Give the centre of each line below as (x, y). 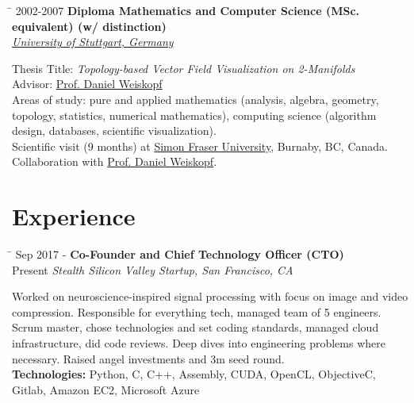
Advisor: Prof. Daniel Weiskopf (87, 84)
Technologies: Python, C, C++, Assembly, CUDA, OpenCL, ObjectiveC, (194, 374)
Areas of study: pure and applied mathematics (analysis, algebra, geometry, (195, 99)
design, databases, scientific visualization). (114, 130)
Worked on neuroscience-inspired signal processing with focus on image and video (210, 296)
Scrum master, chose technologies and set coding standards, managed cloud (195, 327)
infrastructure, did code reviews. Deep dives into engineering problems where (199, 343)
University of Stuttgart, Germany (93, 42)
